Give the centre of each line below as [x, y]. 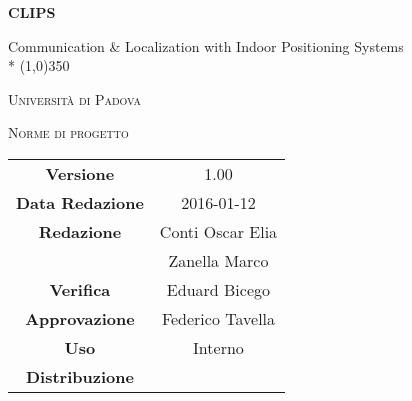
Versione [80, 173]
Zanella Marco [218, 260]
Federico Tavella [218, 318]
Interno [218, 347]
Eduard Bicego [218, 289]
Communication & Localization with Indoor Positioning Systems [206, 45]
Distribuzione [79, 376]
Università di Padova [74, 98]
